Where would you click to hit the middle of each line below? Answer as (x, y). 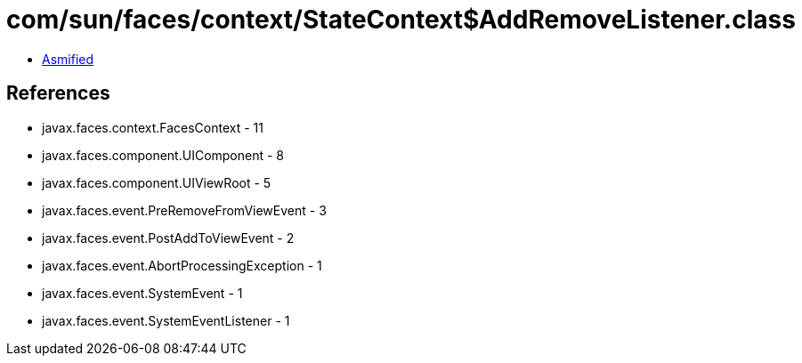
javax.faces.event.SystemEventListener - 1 (166, 320)
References (58, 93)
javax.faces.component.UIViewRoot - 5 (157, 182)
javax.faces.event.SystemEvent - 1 (142, 293)
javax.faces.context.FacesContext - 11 (153, 127)
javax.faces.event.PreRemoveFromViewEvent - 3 (184, 210)
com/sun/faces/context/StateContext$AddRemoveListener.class (401, 20)
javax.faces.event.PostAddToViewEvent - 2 (168, 238)
